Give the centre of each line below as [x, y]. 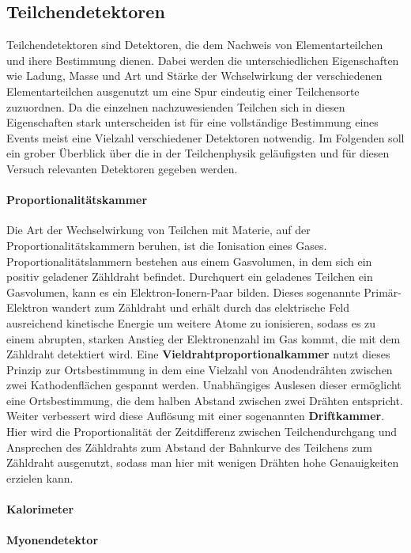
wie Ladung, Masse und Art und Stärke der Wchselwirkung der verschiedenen [194, 76]
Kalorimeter [40, 509]
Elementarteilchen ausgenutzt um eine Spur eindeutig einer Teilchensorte [183, 91]
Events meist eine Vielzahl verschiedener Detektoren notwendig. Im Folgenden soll [205, 137]
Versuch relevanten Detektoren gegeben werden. [122, 168]
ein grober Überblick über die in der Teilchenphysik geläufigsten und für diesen [198, 153]
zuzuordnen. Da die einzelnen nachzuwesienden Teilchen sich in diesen [176, 106]
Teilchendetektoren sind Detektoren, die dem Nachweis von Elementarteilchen [195, 45]
